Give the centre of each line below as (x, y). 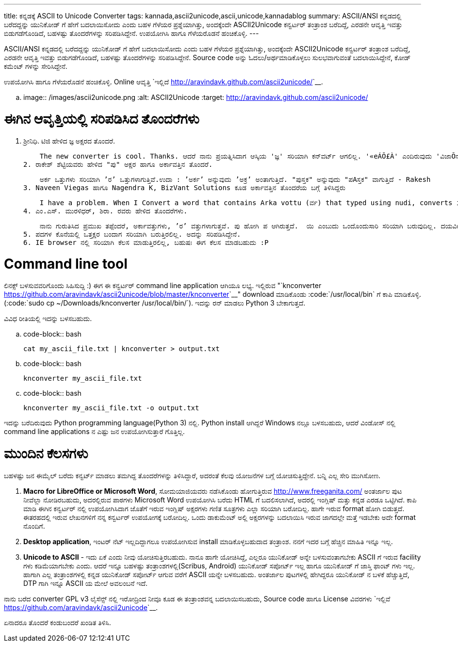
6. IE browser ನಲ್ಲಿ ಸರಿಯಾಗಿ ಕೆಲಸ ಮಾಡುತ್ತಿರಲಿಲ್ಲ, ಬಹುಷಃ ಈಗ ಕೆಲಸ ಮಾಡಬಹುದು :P (146, 242)
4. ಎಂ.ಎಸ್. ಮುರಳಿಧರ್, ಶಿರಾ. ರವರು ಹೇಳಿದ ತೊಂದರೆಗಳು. (106, 211)
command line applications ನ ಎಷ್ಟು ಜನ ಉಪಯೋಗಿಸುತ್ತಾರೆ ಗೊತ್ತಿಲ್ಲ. (94, 431)
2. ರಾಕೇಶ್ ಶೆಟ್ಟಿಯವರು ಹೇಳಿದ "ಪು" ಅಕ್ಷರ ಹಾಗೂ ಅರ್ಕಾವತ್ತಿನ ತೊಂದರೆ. (118, 164)
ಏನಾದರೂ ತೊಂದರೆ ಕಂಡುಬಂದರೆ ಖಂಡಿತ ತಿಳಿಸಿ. (57, 622)
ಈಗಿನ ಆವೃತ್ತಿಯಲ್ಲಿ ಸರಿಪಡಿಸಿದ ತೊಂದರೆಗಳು (102, 119)
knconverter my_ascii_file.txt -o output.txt (111, 408)
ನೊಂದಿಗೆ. (34, 526)
